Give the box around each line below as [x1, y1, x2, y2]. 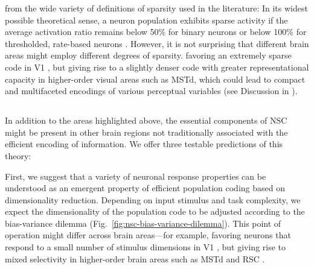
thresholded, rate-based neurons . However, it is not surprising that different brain [5, 37, 309, 49]
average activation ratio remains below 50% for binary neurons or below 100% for [5, 25, 307, 38]
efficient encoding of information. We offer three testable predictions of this [5, 138, 283, 150]
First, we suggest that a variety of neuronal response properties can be [5, 169, 266, 182]
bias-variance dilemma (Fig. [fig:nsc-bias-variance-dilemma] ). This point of [5, 217, 281, 229]
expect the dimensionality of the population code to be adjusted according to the [5, 205, 305, 218]
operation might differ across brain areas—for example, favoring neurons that [5, 229, 291, 241]
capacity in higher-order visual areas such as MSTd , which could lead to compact [5, 72, 306, 85]
